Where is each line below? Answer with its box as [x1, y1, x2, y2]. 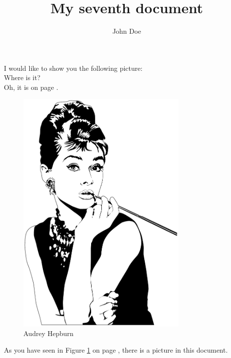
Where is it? [4, 72, 40, 83]
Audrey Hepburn [23, 328, 74, 338]
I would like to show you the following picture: [4, 63, 143, 73]
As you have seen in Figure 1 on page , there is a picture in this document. [4, 344, 228, 355]
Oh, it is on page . [4, 82, 58, 92]
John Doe [112, 26, 141, 36]
